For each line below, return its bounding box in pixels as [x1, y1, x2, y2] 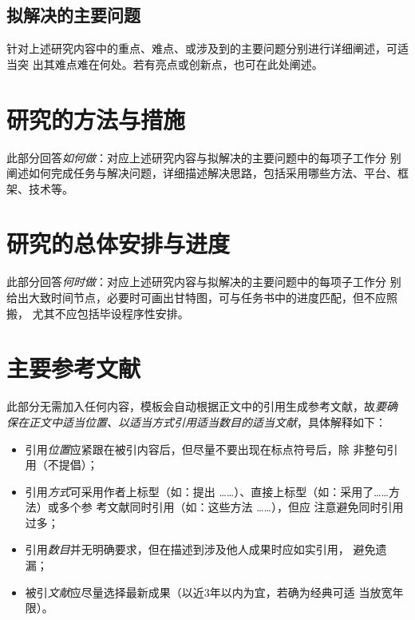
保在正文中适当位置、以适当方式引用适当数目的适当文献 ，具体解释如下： [6, 413, 386, 430]
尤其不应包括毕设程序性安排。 [32, 304, 189, 321]
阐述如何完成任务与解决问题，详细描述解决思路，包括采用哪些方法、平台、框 [6, 165, 409, 181]
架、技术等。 [6, 180, 73, 197]
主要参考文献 [6, 352, 141, 384]
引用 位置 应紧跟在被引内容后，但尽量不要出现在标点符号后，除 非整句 [25, 440, 387, 457]
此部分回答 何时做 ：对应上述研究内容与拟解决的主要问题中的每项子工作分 [6, 273, 386, 290]
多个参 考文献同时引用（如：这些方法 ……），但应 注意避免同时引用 [58, 499, 404, 515]
